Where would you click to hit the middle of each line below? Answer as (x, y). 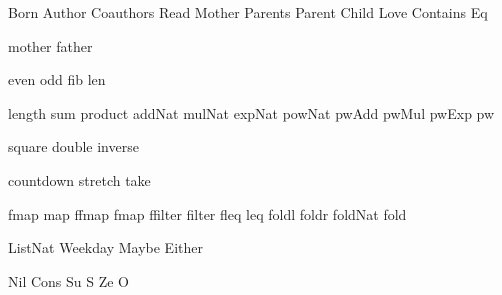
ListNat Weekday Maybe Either (105, 247)
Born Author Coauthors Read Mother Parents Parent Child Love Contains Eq (248, 12)
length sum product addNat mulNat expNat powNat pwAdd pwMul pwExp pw (251, 112)
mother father (50, 45)
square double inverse (73, 146)
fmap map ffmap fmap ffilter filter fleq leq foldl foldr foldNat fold (207, 213)
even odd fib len (57, 79)
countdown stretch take (79, 179)
